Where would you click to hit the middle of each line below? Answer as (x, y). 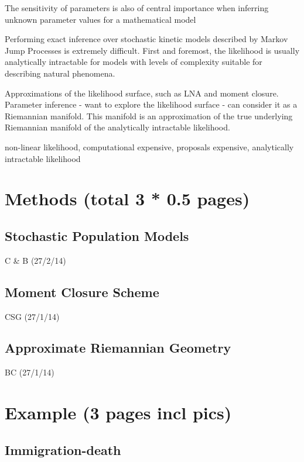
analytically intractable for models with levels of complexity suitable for (134, 62)
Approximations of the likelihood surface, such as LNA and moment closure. (142, 93)
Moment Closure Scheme (82, 292)
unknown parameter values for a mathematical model (100, 19)
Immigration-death (63, 449)
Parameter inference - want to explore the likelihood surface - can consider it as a (151, 104)
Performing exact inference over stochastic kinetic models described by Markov (146, 39)
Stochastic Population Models (97, 235)
